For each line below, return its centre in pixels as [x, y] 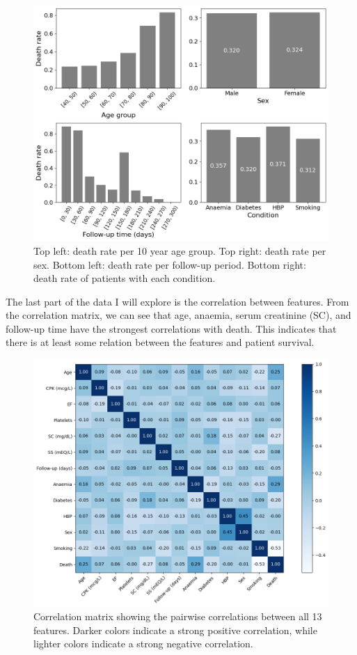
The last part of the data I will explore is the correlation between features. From [177, 301]
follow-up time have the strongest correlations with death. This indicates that [171, 328]
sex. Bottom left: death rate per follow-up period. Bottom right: [170, 264]
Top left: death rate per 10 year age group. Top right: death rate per [180, 250]
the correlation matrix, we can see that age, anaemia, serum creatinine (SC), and [178, 315]
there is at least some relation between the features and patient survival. [160, 342]
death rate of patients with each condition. [125, 278]
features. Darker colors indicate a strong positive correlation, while [175, 630]
